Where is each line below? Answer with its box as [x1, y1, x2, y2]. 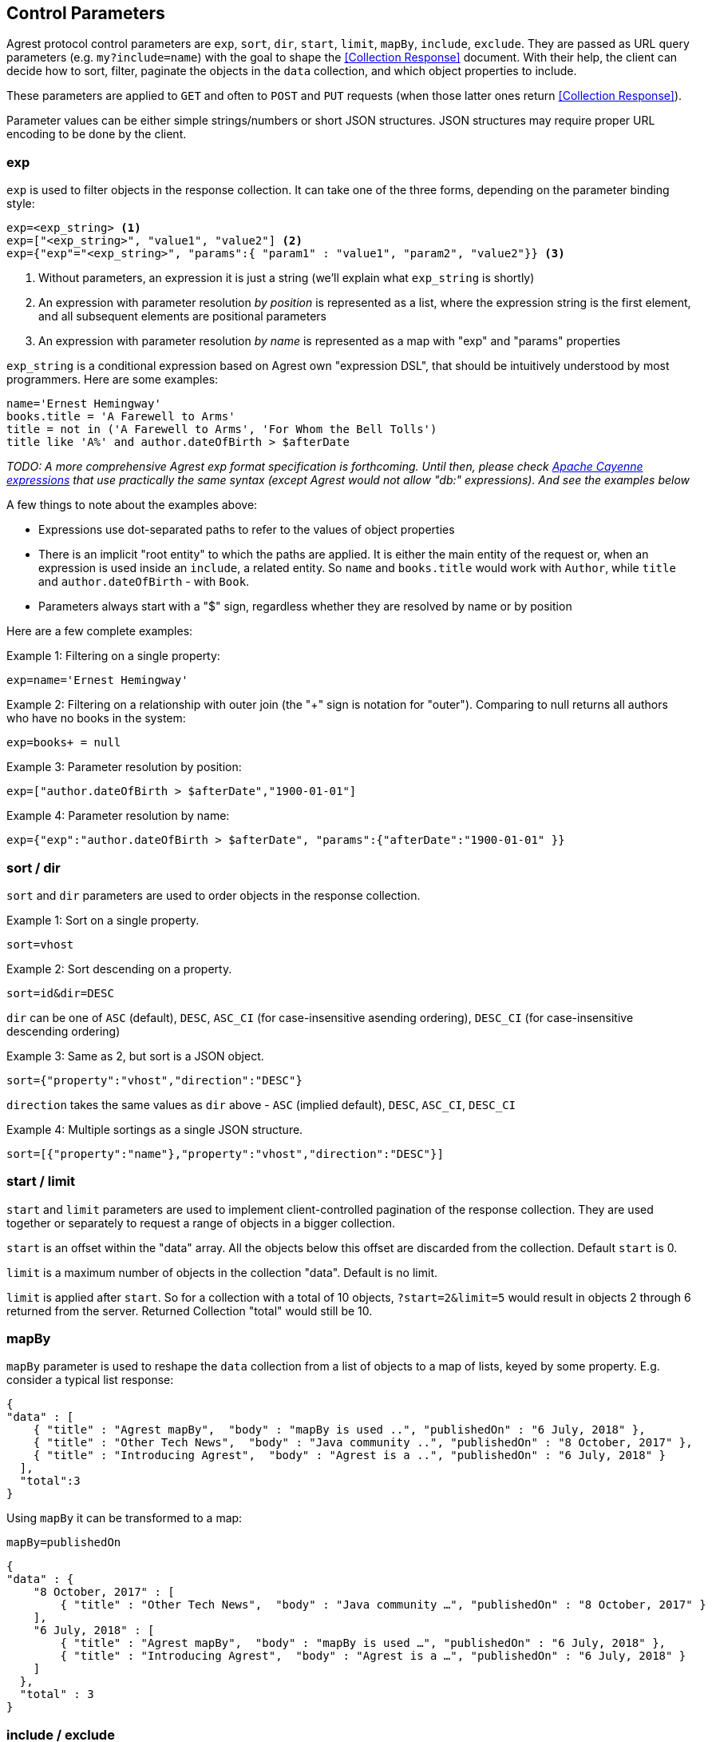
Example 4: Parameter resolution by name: [6, 809, 230, 823]
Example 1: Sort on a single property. [6, 913, 200, 927]
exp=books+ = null [6, 736, 121, 750]
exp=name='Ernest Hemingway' [6, 674, 188, 687]
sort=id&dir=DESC [6, 986, 114, 1000]
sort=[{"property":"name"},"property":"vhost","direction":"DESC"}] [6, 1147, 444, 1160]
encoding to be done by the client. [6, 127, 187, 141]
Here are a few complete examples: [6, 624, 193, 638]
